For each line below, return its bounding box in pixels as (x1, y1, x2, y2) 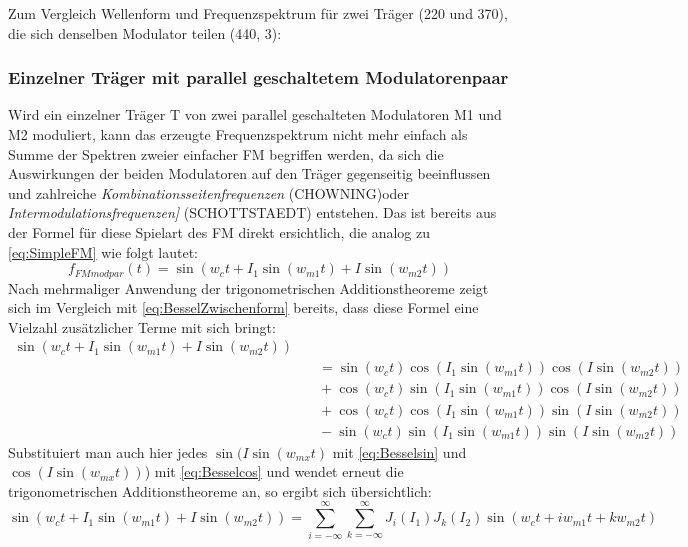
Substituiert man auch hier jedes (8, 441, 208, 462)
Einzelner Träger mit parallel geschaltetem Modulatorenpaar (8, 65, 509, 90)
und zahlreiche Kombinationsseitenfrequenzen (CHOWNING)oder (8, 182, 410, 203)
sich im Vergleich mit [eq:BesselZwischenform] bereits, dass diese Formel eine (8, 297, 479, 318)
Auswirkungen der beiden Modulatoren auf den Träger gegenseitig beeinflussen (8, 163, 491, 184)
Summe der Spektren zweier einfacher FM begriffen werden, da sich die (8, 143, 444, 164)
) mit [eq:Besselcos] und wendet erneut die (144, 461, 404, 482)
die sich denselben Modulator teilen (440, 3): (8, 22, 282, 43)
